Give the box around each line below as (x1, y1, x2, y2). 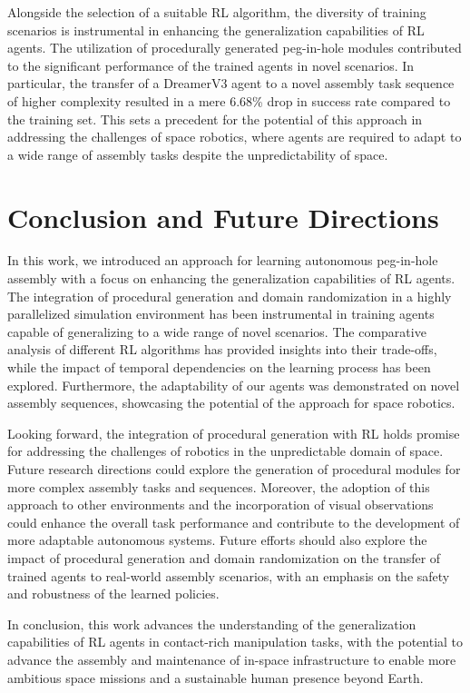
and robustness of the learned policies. (7, 584, 220, 603)
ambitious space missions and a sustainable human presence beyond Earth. (7, 668, 424, 687)
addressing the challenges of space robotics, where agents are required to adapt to (7, 127, 462, 146)
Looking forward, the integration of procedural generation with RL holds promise (7, 423, 460, 442)
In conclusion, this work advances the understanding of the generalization (7, 614, 416, 633)
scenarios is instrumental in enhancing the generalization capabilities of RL (7, 20, 425, 39)
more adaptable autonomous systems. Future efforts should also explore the (7, 530, 427, 549)
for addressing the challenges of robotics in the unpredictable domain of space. (7, 441, 444, 460)
